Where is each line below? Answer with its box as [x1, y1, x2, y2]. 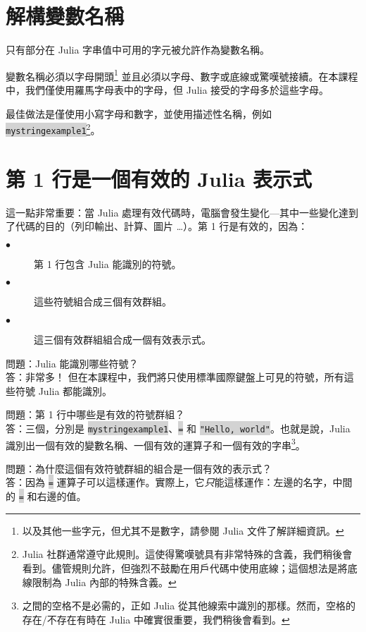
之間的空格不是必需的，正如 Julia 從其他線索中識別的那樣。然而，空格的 [22, 598, 355, 613]
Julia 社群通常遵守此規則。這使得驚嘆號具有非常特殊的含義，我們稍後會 [22, 547, 353, 561]
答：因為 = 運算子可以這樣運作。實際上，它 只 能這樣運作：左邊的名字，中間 [6, 475, 353, 490]
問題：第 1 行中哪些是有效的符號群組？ [6, 407, 185, 422]
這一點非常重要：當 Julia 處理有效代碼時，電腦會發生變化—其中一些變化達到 [6, 205, 359, 219]
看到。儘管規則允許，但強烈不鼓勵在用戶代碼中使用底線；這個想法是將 [22, 560, 348, 575]
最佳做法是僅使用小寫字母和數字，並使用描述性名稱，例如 [6, 106, 272, 121]
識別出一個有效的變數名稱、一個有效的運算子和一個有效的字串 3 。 [6, 435, 305, 452]
